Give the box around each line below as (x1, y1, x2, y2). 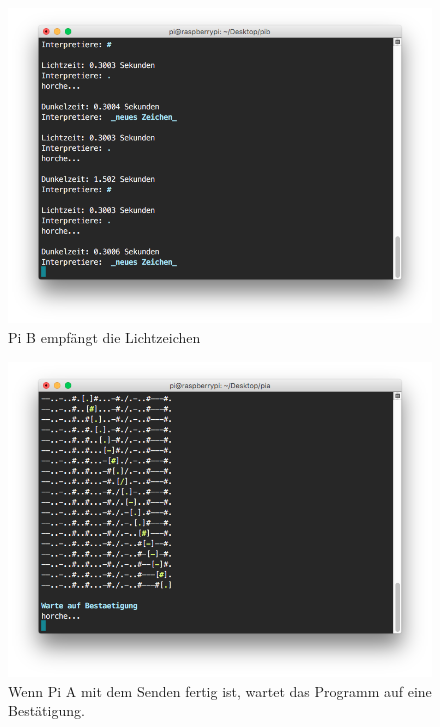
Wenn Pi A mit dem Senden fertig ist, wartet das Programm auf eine (8, 680, 432, 701)
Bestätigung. (8, 700, 85, 721)
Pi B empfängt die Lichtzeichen (8, 327, 201, 347)
